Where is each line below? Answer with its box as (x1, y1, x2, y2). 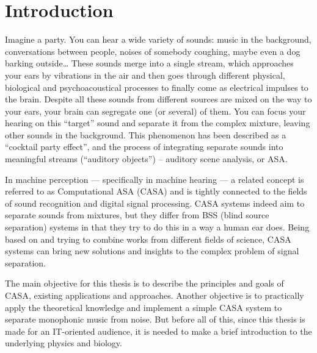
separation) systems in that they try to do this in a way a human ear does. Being (5, 221, 310, 234)
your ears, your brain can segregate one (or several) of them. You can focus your (5, 104, 306, 117)
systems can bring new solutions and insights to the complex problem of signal (5, 244, 299, 257)
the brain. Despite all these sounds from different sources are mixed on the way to (5, 93, 312, 105)
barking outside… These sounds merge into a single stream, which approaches (5, 57, 294, 70)
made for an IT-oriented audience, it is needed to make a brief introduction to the (5, 324, 312, 337)
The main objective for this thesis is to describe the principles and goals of (5, 277, 284, 290)
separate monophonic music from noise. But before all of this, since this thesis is (5, 313, 305, 326)
